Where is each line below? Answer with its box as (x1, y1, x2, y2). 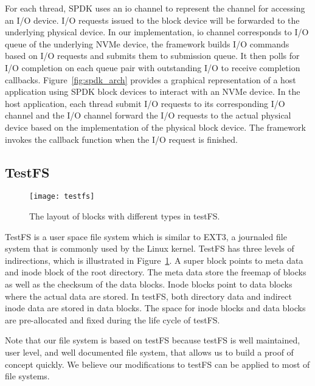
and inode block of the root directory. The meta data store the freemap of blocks (5, 266, 306, 278)
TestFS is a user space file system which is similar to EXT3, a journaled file (5, 230, 287, 243)
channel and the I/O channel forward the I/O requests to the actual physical (5, 109, 291, 122)
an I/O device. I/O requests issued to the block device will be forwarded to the (5, 13, 300, 26)
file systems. (5, 370, 50, 382)
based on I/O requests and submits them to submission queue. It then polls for (5, 49, 300, 62)
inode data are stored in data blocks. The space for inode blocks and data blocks (5, 302, 306, 314)
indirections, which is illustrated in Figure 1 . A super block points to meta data (5, 253, 303, 266)
